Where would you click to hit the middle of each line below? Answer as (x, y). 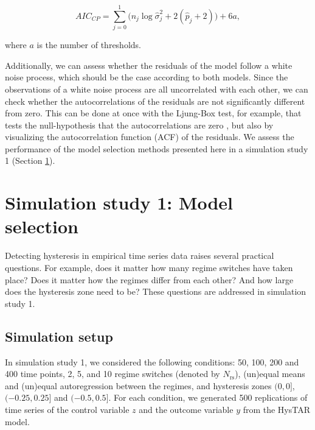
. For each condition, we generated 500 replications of (208, 397)
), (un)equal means (270, 374)
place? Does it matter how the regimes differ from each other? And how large (149, 279)
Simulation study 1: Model (119, 203)
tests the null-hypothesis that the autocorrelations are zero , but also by (139, 125)
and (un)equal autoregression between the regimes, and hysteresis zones (138, 385)
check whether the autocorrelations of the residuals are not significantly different (155, 101)
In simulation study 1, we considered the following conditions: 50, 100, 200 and (152, 361)
